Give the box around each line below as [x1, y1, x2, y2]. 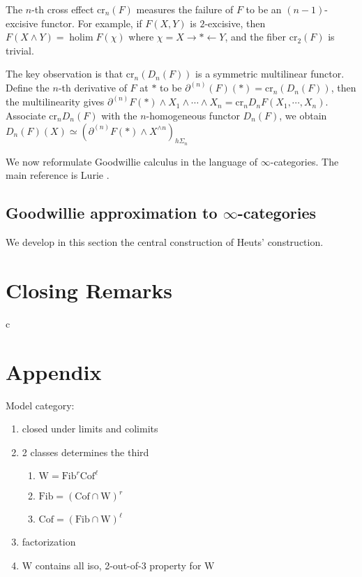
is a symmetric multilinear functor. [195, 66, 345, 81]
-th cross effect [31, 2, 94, 16]
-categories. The [270, 154, 339, 168]
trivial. [6, 43, 34, 57]
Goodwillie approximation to [6, 202, 218, 224]
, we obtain [279, 108, 327, 123]
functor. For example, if [41, 15, 142, 30]
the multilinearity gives [6, 94, 105, 109]
